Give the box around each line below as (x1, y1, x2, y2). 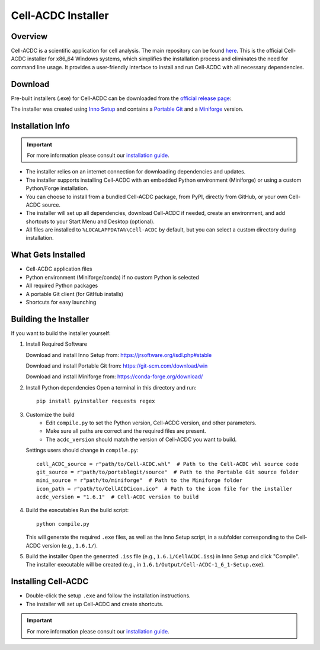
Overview (11, 31, 48, 41)
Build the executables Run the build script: (25, 507, 129, 514)
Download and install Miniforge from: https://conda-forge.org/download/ (25, 373, 203, 380)
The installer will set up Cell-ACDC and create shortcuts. (25, 600, 164, 607)
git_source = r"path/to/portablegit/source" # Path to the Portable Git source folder (36, 468, 299, 475)
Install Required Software (25, 340, 87, 347)
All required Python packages (25, 282, 98, 289)
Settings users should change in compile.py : (25, 447, 139, 454)
